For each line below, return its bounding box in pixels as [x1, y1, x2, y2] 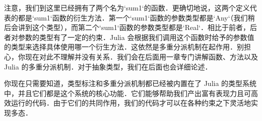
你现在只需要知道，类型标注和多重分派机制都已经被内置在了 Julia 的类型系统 [4, 78, 257, 88]
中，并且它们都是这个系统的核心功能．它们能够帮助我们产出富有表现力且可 [4, 87, 251, 98]
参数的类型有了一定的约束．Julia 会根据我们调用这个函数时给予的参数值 [18, 31, 254, 42]
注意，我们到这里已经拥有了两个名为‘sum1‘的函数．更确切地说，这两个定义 [4, 2, 250, 12]
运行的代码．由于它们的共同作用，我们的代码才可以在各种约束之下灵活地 [11, 97, 251, 108]
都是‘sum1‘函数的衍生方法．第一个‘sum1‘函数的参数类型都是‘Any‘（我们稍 [18, 12, 255, 22]
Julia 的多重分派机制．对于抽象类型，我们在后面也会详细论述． [4, 61, 212, 71]
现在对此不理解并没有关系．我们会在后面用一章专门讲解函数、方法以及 [25, 51, 258, 61]
